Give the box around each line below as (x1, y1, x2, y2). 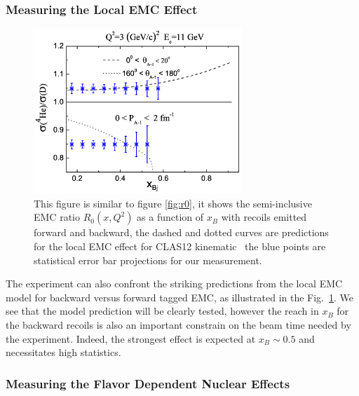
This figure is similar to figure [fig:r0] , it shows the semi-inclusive (34, 196, 312, 210)
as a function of (137, 210, 204, 224)
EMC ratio (34, 210, 80, 224)
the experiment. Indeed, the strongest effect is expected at (6, 331, 256, 346)
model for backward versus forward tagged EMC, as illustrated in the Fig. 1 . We (6, 289, 354, 304)
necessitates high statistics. (6, 345, 121, 360)
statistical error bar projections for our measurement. (34, 252, 262, 267)
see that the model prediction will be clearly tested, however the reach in (6, 303, 319, 318)
